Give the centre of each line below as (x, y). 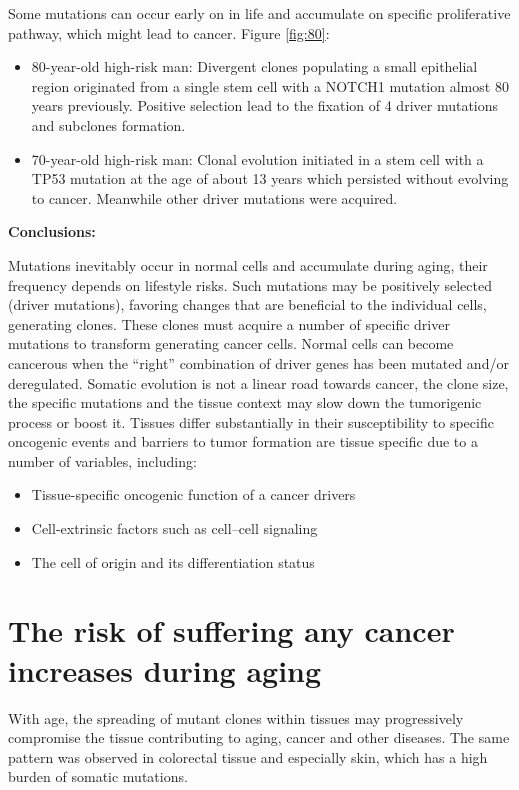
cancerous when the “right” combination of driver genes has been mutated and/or (258, 362)
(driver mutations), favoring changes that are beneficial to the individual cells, (247, 304)
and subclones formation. (108, 124)
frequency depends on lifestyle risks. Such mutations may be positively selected (250, 284)
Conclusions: (52, 231)
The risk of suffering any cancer (231, 630)
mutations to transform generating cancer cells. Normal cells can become (231, 343)
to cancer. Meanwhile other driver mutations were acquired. (214, 197)
